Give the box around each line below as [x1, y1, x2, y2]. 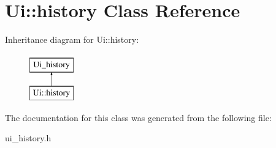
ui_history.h [5, 131, 52, 144]
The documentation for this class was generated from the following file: [5, 111, 272, 124]
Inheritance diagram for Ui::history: [5, 33, 139, 46]
